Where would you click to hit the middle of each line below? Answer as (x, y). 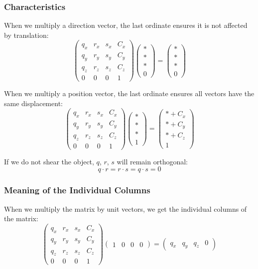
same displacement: (33, 103)
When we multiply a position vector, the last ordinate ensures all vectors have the (129, 93)
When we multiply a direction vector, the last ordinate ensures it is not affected (126, 25)
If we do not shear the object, (49, 161)
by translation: (26, 35)
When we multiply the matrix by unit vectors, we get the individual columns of (126, 208)
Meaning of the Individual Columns (77, 190)
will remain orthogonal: (152, 161)
